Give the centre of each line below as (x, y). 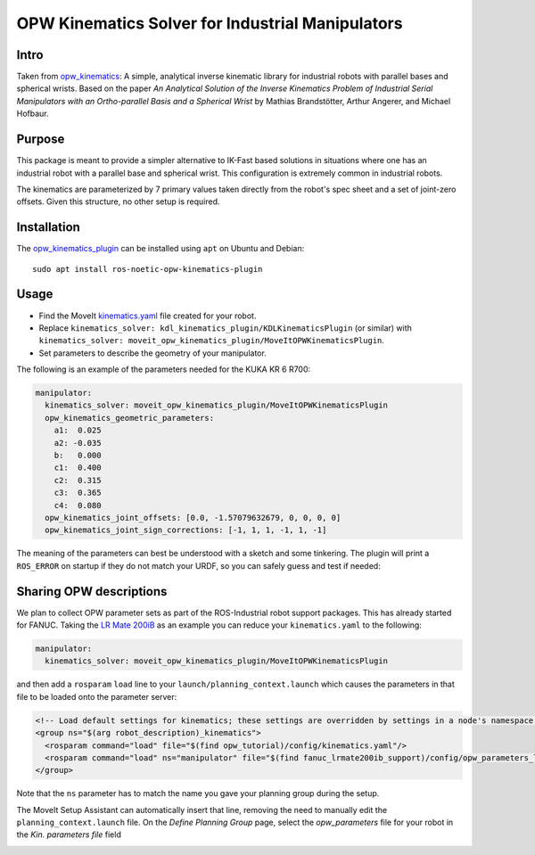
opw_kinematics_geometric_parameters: (129, 418)
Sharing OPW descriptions (92, 592)
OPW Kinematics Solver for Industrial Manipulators (210, 23)
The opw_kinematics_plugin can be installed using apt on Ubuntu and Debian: (160, 249)
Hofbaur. (33, 114)
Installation (48, 227)
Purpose (41, 140)
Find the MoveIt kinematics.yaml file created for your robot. (148, 316)
